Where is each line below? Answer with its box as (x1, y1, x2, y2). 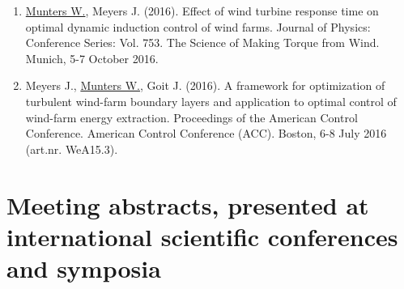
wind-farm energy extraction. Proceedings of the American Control (25, 108, 358, 125)
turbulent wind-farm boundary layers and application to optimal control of (25, 92, 397, 109)
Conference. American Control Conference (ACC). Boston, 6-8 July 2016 (25, 125, 387, 142)
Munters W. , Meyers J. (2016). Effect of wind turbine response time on (25, 2, 379, 19)
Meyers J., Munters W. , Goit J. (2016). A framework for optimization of (25, 77, 385, 94)
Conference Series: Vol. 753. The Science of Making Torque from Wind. (25, 34, 380, 51)
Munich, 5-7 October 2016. (25, 49, 159, 66)
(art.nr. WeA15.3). (25, 140, 118, 157)
